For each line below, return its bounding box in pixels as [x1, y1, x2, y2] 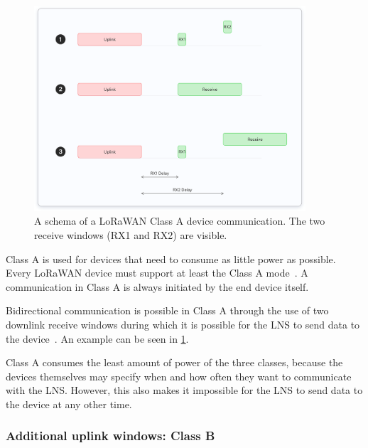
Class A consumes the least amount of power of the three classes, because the [6, 355, 343, 370]
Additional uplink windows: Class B [6, 427, 215, 444]
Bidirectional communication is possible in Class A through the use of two [6, 303, 329, 318]
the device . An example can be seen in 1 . [6, 331, 189, 346]
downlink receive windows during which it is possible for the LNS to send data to [6, 316, 360, 331]
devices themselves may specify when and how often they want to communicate [6, 368, 352, 383]
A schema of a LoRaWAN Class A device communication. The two [34, 213, 325, 228]
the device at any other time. [6, 396, 132, 411]
